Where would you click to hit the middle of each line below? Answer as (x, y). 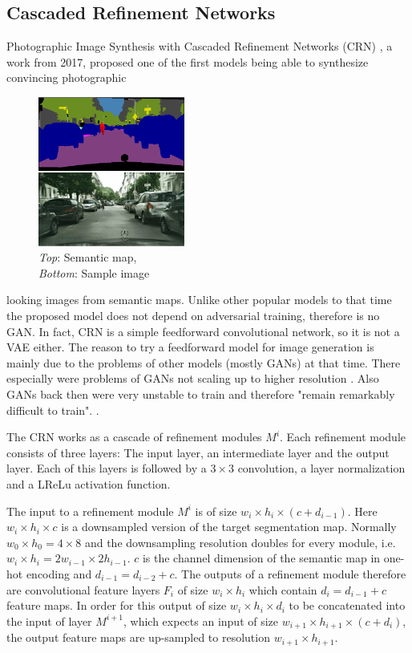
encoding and (59, 573)
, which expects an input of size (201, 621)
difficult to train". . (53, 410)
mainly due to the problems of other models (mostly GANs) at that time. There (204, 362)
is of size (216, 511)
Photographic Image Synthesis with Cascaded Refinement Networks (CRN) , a (200, 46)
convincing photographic (67, 77)
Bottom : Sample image (94, 272)
